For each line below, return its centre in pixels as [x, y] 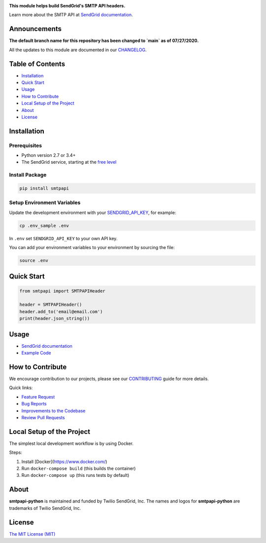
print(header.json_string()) [55, 319]
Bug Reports [34, 404]
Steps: [16, 452]
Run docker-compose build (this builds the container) [79, 469]
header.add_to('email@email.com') [61, 311]
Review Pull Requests [43, 418]
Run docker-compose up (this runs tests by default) [75, 475]
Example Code [36, 353]
